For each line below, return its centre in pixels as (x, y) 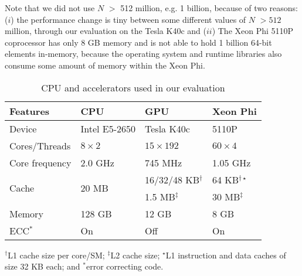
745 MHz (164, 162)
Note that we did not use (50, 8)
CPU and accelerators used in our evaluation (133, 87)
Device (23, 128)
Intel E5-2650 (108, 128)
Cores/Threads (40, 145)
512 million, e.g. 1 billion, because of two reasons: (209, 8)
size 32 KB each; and (43, 266)
